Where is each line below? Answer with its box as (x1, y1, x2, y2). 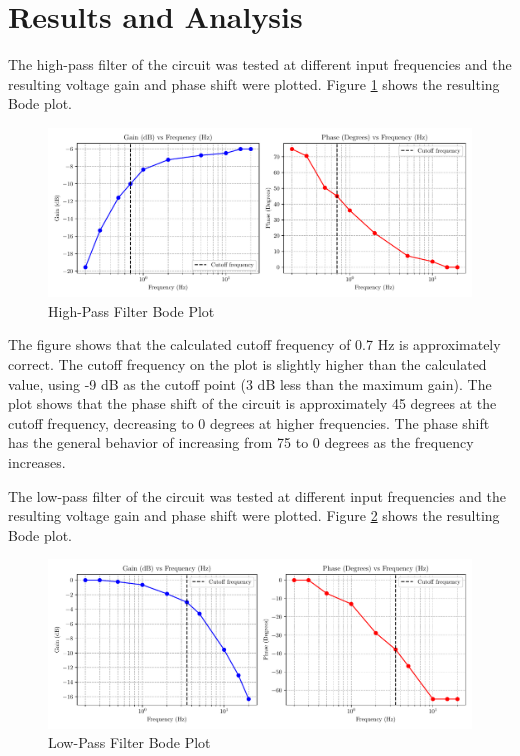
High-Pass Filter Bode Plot (48, 300, 215, 321)
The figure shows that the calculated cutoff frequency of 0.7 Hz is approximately (8, 334, 501, 355)
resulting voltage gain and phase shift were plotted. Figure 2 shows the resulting (8, 505, 500, 526)
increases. (8, 452, 66, 472)
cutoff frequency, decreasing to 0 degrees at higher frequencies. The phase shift (8, 412, 490, 433)
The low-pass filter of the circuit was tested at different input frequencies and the (8, 485, 506, 506)
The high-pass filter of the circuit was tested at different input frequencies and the (8, 54, 512, 75)
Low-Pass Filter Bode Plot (48, 732, 211, 753)
